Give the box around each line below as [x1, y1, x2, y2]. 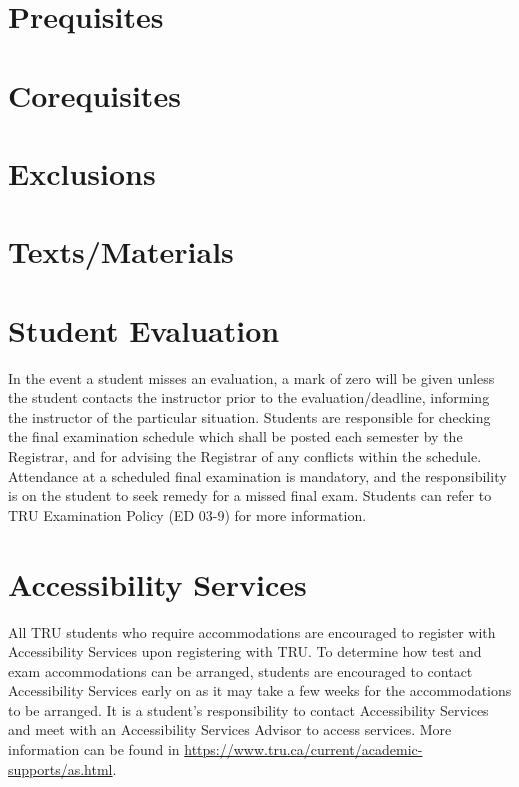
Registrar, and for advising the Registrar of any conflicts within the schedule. [8, 446, 482, 466]
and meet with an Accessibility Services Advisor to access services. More [8, 719, 452, 740]
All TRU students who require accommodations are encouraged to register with [8, 621, 496, 642]
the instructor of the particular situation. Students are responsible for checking [8, 406, 491, 427]
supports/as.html [8, 758, 113, 779]
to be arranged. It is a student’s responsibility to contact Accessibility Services [8, 699, 489, 720]
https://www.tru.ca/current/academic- [184, 739, 423, 760]
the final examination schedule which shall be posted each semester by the [8, 426, 463, 447]
